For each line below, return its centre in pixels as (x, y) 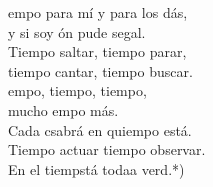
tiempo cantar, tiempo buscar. (100, 70)
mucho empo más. (63, 109)
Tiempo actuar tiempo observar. (107, 149)
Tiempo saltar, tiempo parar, (97, 51)
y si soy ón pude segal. (77, 31)
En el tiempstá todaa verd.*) (96, 168)
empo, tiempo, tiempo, (77, 90)
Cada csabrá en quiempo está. (100, 129)
